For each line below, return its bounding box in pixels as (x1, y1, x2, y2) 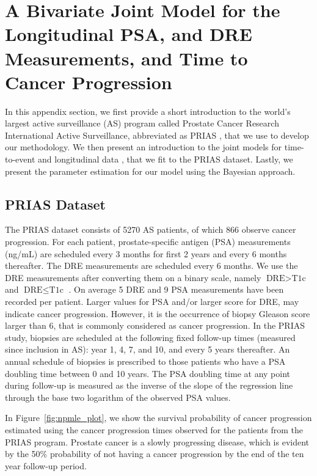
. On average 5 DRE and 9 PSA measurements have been (68, 283, 284, 296)
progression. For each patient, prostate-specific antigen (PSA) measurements (5, 235, 291, 248)
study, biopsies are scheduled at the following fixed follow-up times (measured (5, 331, 296, 343)
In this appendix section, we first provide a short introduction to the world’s (5, 104, 291, 117)
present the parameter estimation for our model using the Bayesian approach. (5, 164, 296, 177)
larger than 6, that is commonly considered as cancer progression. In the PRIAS (5, 319, 305, 332)
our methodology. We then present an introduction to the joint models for (5, 141, 282, 153)
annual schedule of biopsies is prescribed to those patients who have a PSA (5, 354, 286, 367)
